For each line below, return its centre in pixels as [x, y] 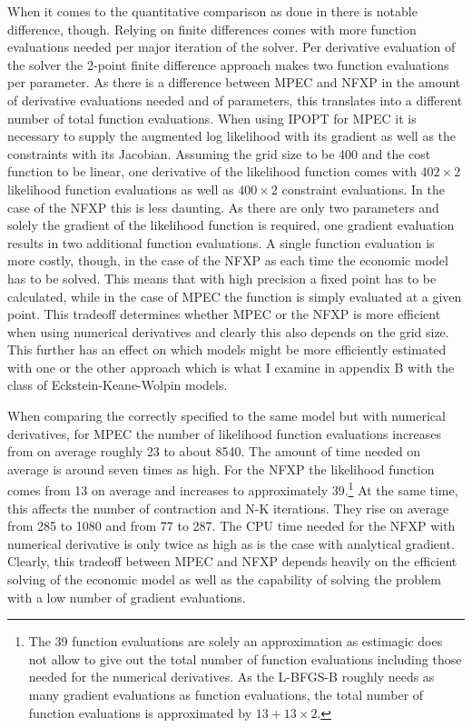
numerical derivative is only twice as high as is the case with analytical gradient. [231, 543]
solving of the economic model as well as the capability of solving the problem [224, 579]
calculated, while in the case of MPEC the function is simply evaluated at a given [235, 296]
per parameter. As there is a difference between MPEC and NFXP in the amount [234, 82]
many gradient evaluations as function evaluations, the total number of [226, 695]
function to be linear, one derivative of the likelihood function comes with [212, 171]
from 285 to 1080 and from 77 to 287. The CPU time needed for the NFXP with [231, 526]
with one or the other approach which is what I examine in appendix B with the [231, 367]
